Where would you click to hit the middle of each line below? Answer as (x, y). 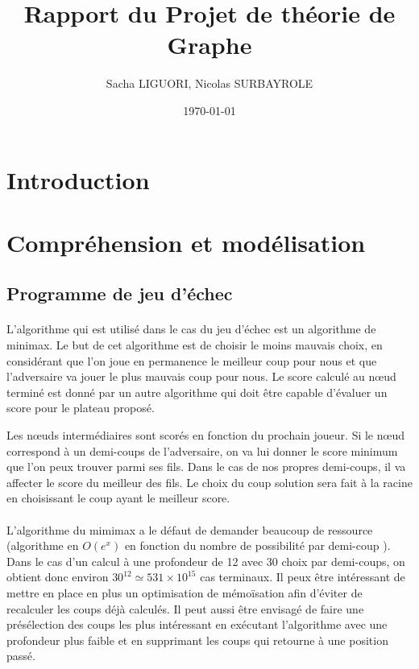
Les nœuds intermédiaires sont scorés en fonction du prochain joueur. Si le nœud (205, 435)
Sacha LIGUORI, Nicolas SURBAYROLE (209, 83)
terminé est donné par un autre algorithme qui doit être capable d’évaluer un (197, 392)
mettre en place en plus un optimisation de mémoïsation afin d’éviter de (185, 592)
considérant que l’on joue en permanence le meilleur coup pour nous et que (192, 360)
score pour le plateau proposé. (81, 408)
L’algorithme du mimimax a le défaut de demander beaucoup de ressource (190, 529)
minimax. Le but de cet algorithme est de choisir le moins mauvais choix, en (195, 345)
